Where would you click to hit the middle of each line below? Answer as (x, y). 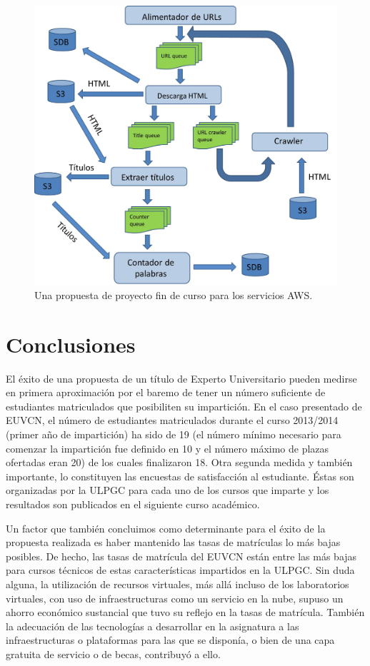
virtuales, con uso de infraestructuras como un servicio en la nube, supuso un (175, 598)
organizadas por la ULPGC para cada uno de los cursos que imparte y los (167, 490)
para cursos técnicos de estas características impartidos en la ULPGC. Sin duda (180, 570)
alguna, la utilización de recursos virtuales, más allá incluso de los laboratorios (177, 584)
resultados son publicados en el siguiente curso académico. (133, 504)
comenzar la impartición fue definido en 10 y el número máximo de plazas (167, 448)
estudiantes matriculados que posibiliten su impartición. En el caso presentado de (184, 406)
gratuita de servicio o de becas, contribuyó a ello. (113, 654)
